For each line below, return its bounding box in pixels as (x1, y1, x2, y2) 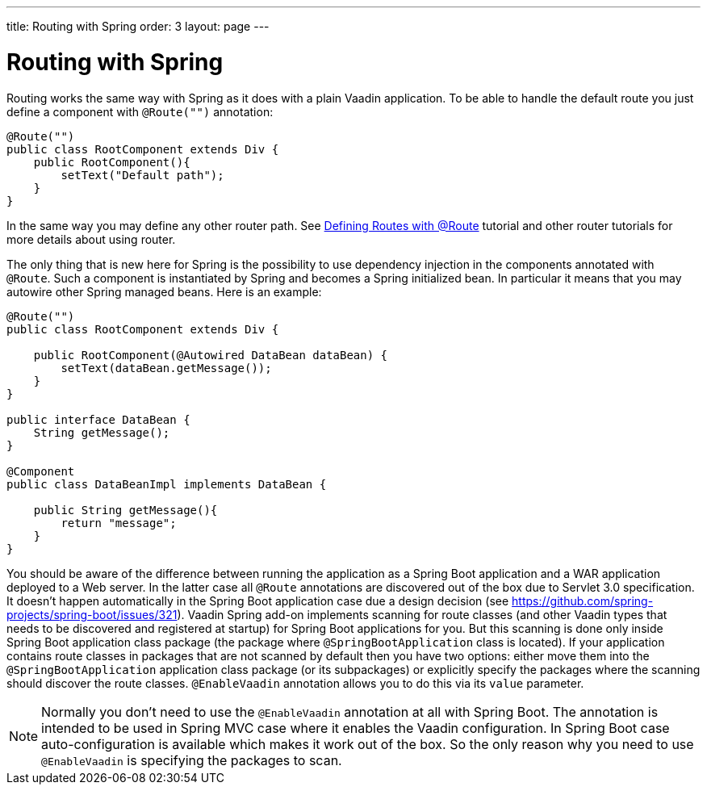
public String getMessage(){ (33, 503, 218, 517)
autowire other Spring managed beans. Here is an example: (6, 284, 322, 299)
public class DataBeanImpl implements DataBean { (6, 477, 327, 491)
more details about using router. (6, 232, 176, 246)
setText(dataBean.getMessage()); (61, 361, 272, 375)
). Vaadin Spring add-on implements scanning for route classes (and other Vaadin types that (177, 607, 667, 621)
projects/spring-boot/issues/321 (6, 607, 178, 621)
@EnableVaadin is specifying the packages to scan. (41, 751, 342, 768)
